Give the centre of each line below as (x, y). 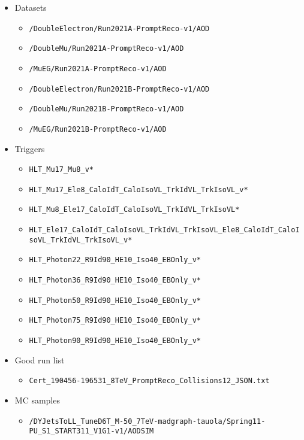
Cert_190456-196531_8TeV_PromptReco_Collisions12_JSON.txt (149, 381)
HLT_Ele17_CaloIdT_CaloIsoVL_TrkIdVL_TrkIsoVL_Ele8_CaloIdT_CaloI (164, 230)
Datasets (31, 7)
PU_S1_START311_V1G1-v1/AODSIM (91, 431)
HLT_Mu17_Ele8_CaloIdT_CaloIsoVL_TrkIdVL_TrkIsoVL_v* (139, 189)
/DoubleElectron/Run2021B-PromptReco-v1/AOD (119, 89)
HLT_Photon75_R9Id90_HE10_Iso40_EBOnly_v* (115, 321)
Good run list (40, 359)
